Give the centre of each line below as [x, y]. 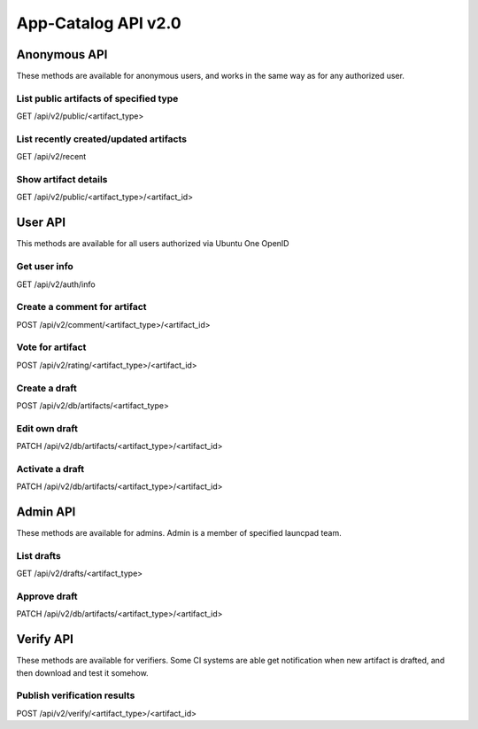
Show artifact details [62, 180]
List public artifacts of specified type [97, 98]
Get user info [45, 267]
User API [41, 223]
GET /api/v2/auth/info [56, 284]
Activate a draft [50, 469]
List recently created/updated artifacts [102, 139]
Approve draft [47, 596]
